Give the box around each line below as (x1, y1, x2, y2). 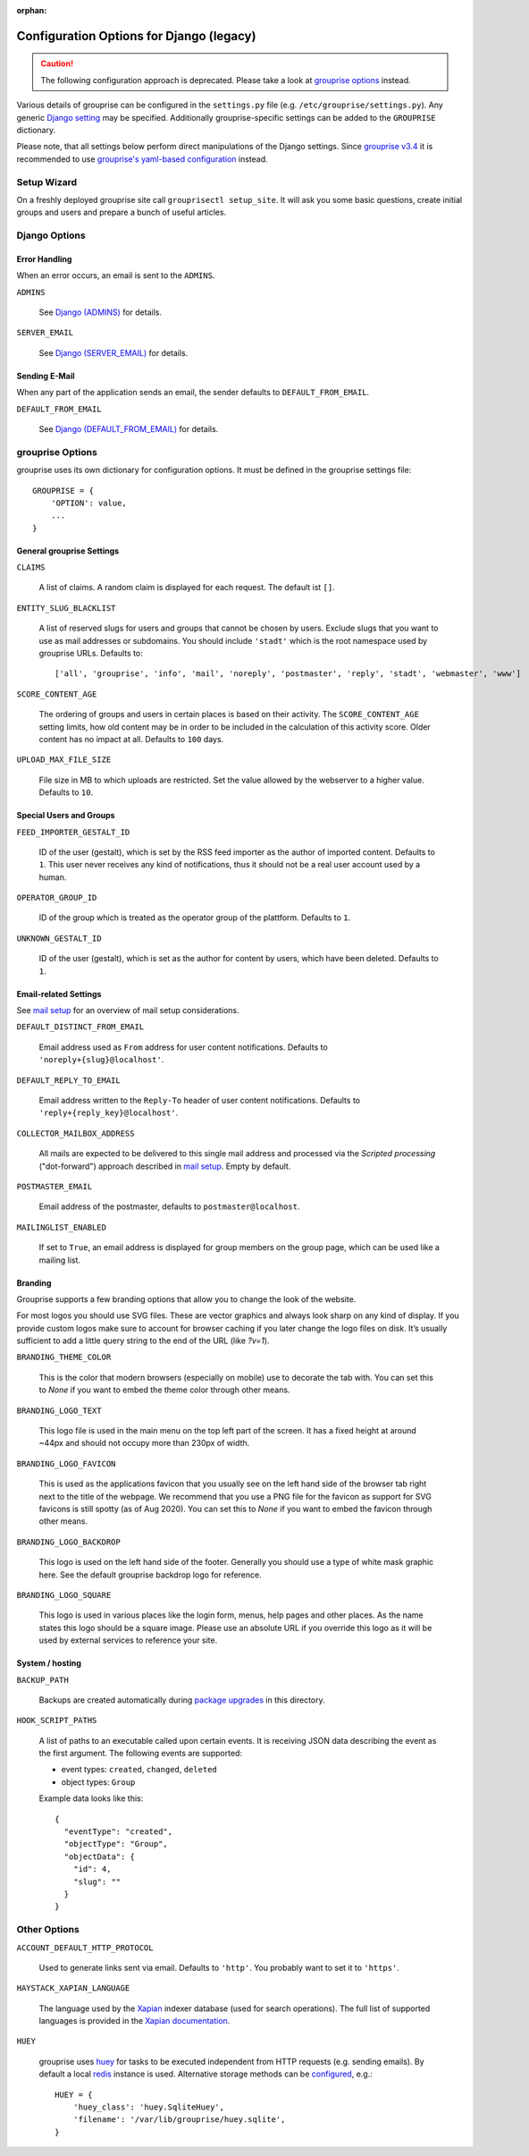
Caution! (40, 58, 74, 69)
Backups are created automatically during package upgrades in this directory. (38, 1695, 325, 1705)
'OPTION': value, (50, 497, 127, 508)
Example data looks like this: (38, 1793, 144, 1804)
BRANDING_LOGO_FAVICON (16, 1458, 116, 1468)
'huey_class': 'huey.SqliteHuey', (72, 2102, 225, 2112)
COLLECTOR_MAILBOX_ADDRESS (16, 1128, 135, 1138)
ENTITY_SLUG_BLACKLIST (16, 603, 116, 613)
